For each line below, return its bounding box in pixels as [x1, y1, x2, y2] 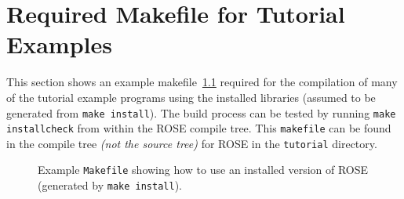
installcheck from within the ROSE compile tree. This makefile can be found [6, 120, 391, 136]
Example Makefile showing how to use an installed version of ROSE [38, 161, 369, 178]
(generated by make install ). [38, 177, 182, 194]
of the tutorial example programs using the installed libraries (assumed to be [6, 89, 376, 105]
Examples [6, 28, 112, 60]
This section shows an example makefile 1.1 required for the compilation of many [6, 74, 398, 90]
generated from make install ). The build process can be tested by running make [6, 104, 396, 121]
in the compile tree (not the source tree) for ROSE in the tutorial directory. [6, 135, 377, 151]
